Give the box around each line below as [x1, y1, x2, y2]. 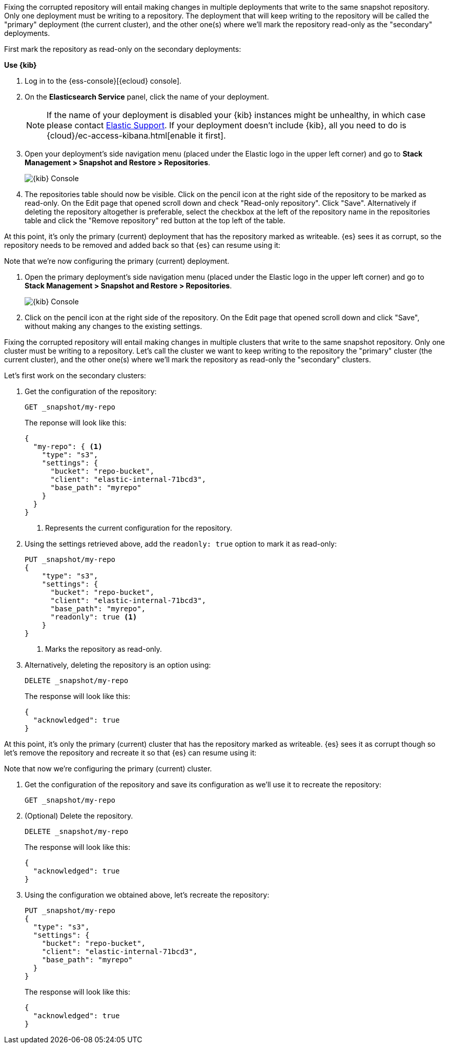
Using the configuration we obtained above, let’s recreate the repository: [25, 890, 270, 899]
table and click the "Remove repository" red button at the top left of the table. [25, 216, 285, 225]
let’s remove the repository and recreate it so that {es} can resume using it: [4, 748, 257, 757]
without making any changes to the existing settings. [25, 322, 202, 331]
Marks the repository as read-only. [45, 645, 162, 653]
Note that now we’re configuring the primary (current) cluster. [4, 764, 212, 773]
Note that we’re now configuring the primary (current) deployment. [4, 257, 230, 265]
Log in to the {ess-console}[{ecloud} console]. [25, 76, 181, 85]
